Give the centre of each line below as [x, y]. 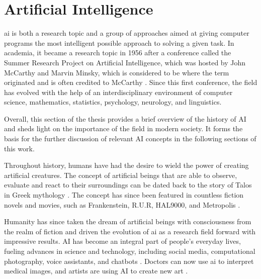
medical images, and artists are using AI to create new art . [96, 271]
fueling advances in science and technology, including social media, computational [130, 251]
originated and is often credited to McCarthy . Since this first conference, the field [131, 82]
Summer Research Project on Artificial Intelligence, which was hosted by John [125, 62]
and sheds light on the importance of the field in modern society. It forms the [123, 128]
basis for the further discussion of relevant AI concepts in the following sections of [130, 138]
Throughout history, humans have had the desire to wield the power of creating [126, 165]
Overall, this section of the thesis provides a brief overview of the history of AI [125, 118]
